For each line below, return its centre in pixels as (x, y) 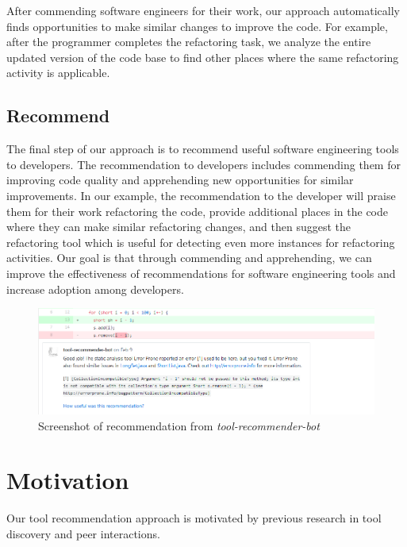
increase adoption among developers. (95, 289)
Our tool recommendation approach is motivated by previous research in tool (194, 518)
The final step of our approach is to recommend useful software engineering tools (203, 149)
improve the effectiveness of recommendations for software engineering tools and (201, 273)
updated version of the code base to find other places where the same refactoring (203, 57)
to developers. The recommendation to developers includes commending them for (203, 164)
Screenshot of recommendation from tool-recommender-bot (179, 425)
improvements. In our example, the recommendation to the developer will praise (201, 195)
